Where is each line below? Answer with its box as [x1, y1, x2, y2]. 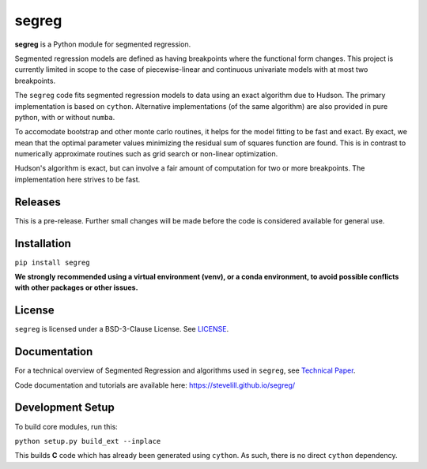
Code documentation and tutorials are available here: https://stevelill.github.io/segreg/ [14, 380, 296, 390]
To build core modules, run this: [14, 422, 118, 431]
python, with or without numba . [14, 112, 115, 122]
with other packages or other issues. [14, 283, 138, 292]
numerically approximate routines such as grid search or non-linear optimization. [14, 149, 278, 159]
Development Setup [14, 401, 115, 415]
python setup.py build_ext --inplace [14, 437, 161, 445]
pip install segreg [14, 257, 90, 267]
